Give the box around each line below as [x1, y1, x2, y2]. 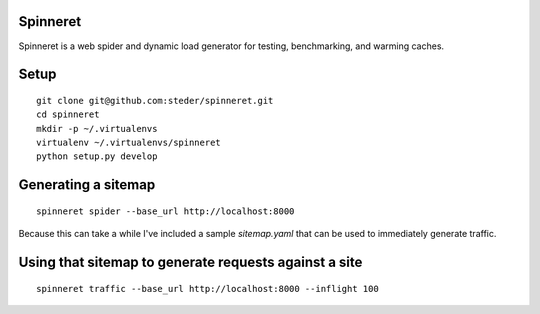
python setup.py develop [36, 151, 158, 162]
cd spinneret [36, 109, 100, 120]
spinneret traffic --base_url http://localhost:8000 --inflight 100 [36, 283, 379, 294]
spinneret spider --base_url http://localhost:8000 [36, 205, 295, 217]
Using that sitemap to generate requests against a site [18, 254, 363, 271]
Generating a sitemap [18, 176, 156, 194]
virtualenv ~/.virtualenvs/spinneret [36, 137, 222, 149]
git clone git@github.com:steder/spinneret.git [36, 95, 274, 106]
